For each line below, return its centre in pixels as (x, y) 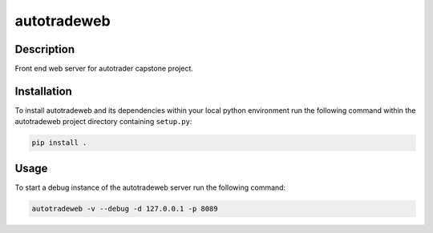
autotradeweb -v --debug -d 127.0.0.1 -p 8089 (125, 209)
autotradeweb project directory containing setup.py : (103, 122)
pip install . (59, 143)
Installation (43, 91)
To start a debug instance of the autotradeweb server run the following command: (150, 187)
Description (45, 49)
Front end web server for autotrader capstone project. (104, 69)
